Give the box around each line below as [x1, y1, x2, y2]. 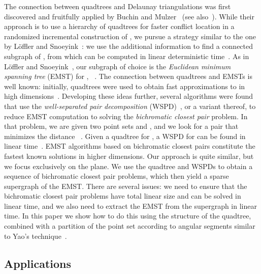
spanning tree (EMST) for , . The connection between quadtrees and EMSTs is [4, 71, 252, 81]
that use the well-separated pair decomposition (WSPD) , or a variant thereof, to [4, 100, 256, 111]
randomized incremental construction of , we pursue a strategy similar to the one [4, 31, 256, 41]
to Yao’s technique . [4, 230, 67, 241]
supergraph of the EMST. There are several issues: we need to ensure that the [4, 180, 247, 191]
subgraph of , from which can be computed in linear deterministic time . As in [4, 50, 249, 61]
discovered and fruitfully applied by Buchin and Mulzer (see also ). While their [4, 11, 254, 21]
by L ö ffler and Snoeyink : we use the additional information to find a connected [4, 41, 253, 51]
